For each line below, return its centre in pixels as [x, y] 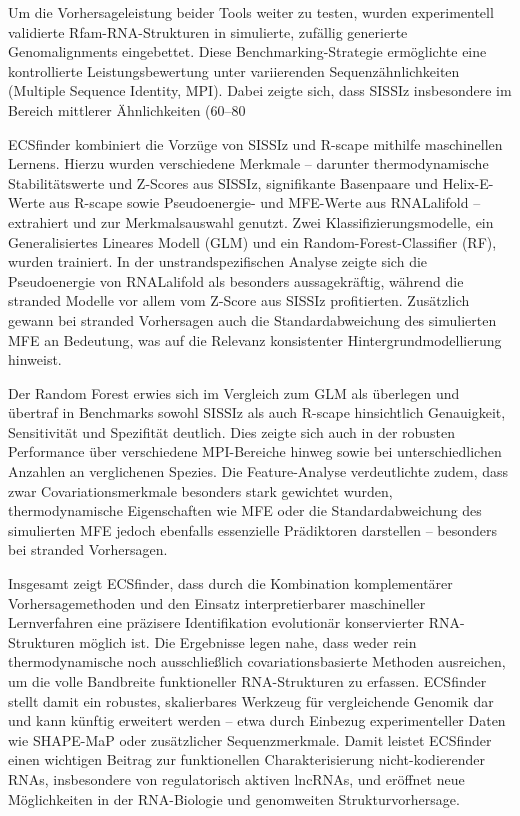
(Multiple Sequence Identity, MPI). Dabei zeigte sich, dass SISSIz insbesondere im [260, 90]
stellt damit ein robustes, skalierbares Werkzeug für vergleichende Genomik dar [251, 700]
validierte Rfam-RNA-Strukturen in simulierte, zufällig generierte [208, 31]
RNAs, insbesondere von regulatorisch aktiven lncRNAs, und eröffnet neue [236, 778]
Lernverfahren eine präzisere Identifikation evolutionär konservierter [216, 622]
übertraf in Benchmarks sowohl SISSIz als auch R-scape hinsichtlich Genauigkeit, [257, 412]
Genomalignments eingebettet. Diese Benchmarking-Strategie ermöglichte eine [247, 51]
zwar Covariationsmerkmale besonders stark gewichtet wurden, [200, 490]
